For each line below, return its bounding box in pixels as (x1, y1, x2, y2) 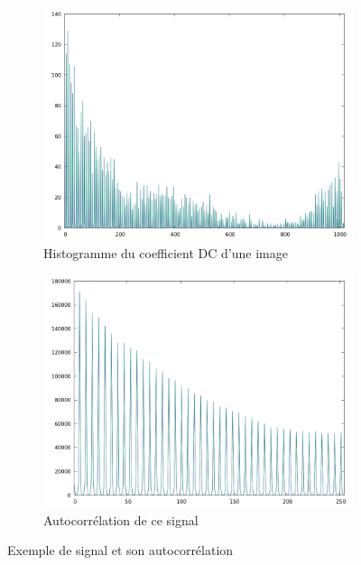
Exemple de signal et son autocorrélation (7, 541, 234, 560)
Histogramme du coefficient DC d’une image (43, 243, 288, 262)
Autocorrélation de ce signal (43, 510, 199, 529)
